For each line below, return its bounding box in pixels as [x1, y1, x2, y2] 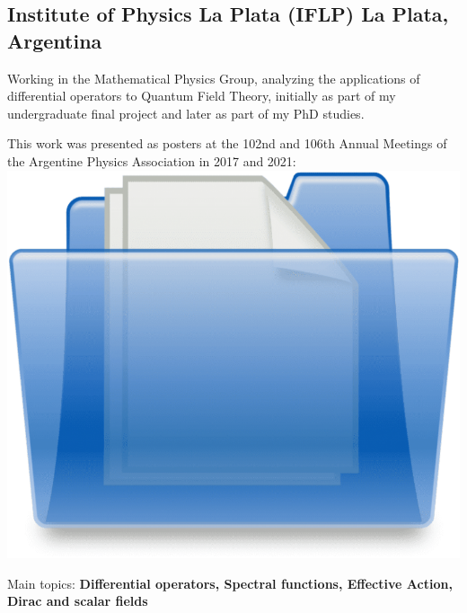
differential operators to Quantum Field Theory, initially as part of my [7, 86, 396, 105]
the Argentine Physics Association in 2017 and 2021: [7, 151, 296, 170]
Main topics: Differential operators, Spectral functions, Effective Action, [7, 573, 453, 592]
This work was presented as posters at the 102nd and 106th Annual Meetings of [7, 134, 447, 153]
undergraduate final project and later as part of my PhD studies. [7, 103, 365, 122]
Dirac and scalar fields [7, 591, 148, 610]
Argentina [7, 26, 102, 54]
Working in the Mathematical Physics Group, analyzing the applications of [7, 68, 420, 87]
